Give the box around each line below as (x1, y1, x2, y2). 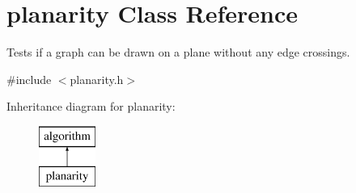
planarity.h (70, 70, 124, 87)
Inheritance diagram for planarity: (6, 98, 176, 115)
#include (6, 70, 52, 87)
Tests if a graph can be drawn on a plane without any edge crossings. (6, 44, 350, 61)
